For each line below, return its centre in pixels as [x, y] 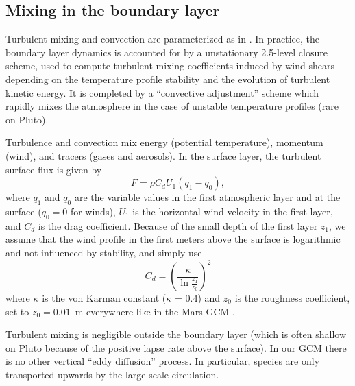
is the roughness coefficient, [292, 298]
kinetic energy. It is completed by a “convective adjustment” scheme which [162, 92]
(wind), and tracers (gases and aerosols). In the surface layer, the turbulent [163, 155]
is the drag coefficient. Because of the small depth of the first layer [178, 225]
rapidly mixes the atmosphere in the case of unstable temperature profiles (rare [172, 106]
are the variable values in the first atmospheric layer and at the [207, 197]
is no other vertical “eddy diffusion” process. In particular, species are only [163, 361]
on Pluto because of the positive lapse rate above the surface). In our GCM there [176, 347]
